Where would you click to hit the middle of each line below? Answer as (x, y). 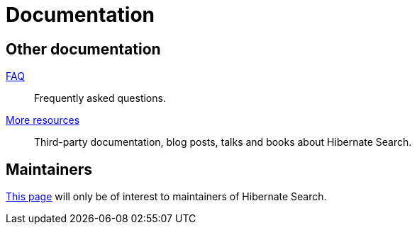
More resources (43, 120)
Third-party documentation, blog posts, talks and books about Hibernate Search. (223, 142)
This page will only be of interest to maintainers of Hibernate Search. (166, 197)
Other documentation (83, 49)
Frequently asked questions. (100, 98)
